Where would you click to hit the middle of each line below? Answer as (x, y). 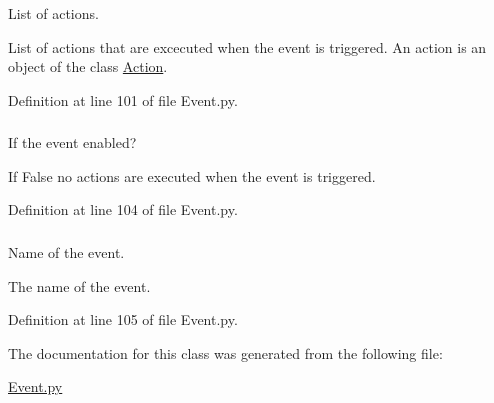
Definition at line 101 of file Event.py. (123, 99)
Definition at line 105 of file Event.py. (123, 319)
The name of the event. (79, 285)
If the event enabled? (72, 142)
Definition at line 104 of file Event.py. (123, 209)
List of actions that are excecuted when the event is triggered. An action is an (247, 46)
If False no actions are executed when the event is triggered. (192, 175)
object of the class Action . (88, 66)
